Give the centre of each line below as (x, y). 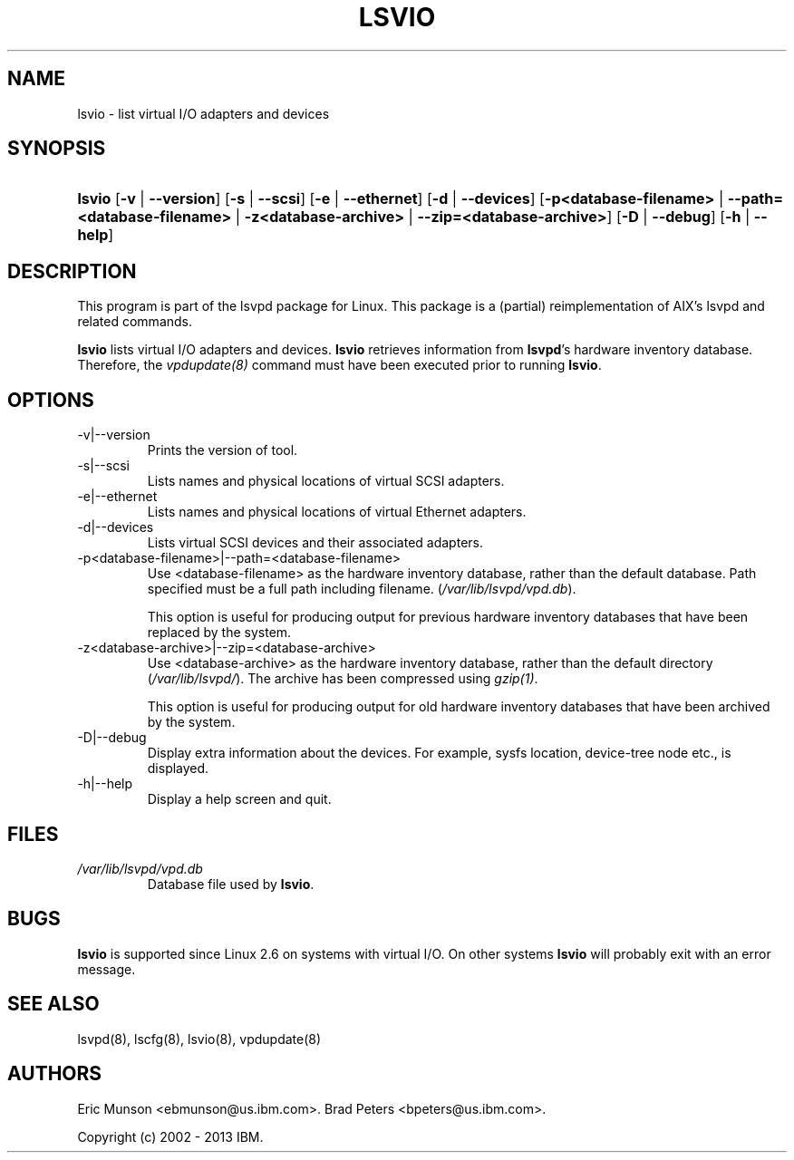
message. (107, 969)
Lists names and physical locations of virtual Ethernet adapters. (337, 512)
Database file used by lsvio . (231, 884)
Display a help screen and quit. (239, 799)
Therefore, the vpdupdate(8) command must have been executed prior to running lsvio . (339, 365)
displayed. (178, 768)
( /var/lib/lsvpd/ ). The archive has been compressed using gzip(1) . (343, 679)
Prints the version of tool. (223, 450)
